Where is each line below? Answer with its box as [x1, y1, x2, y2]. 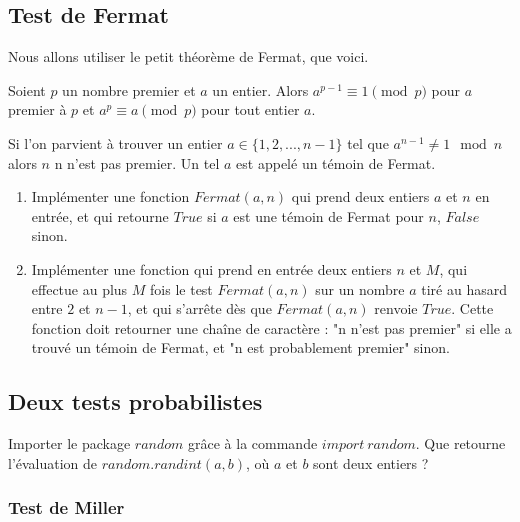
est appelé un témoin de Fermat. [236, 152, 436, 173]
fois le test [150, 278, 213, 299]
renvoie [374, 298, 418, 319]
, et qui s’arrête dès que [127, 298, 272, 319]
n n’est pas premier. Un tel [54, 152, 220, 173]
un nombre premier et [62, 79, 196, 100]
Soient [8, 79, 46, 100]
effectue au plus [31, 278, 128, 299]
